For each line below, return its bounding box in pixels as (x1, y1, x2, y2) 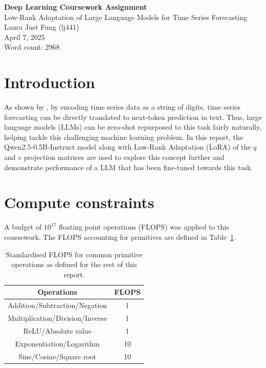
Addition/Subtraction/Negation (8, 300, 107, 311)
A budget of (4, 221, 42, 232)
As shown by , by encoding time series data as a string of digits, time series (4, 101, 240, 112)
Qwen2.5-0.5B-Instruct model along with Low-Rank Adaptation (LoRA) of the (4, 141, 251, 152)
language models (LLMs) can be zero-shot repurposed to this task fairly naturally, (4, 121, 262, 132)
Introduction (4, 72, 95, 93)
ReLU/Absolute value (23, 325, 92, 336)
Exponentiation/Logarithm (15, 338, 100, 349)
